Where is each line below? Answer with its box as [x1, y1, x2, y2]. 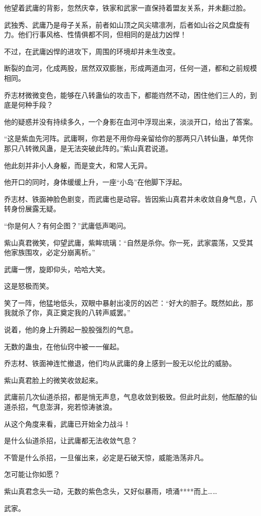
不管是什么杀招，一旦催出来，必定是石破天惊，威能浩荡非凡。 [4, 452, 208, 462]
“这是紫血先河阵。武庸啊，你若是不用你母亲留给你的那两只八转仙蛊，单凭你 [4, 133, 253, 144]
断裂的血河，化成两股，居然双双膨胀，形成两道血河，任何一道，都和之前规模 [4, 63, 257, 73]
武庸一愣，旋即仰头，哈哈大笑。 [4, 264, 109, 274]
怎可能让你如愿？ [4, 469, 60, 479]
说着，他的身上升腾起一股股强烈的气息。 [4, 324, 138, 335]
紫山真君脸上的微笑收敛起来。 [4, 374, 102, 385]
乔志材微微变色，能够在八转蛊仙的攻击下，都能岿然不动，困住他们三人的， [4, 89, 250, 100]
